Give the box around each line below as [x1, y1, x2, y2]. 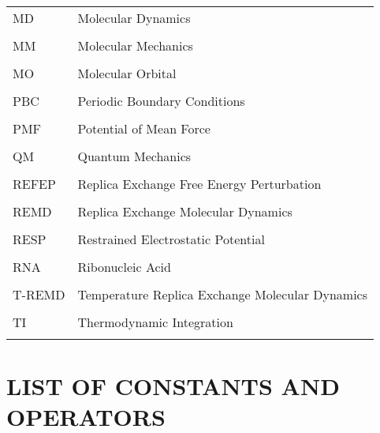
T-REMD [13, 285, 65, 303]
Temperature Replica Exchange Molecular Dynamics [77, 285, 368, 303]
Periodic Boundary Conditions [77, 92, 245, 110]
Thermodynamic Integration [77, 313, 233, 331]
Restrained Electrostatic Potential [77, 230, 265, 248]
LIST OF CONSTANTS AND [6, 370, 340, 402]
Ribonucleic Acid [77, 258, 171, 276]
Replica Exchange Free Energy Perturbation [77, 175, 322, 193]
